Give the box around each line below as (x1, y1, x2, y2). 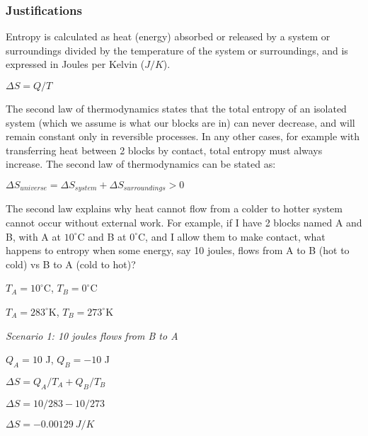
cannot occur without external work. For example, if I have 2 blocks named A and (6, 215, 362, 230)
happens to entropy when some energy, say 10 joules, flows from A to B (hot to (6, 243, 350, 258)
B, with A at (6, 229, 61, 243)
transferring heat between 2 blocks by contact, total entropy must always (6, 142, 323, 157)
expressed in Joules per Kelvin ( (6, 57, 145, 71)
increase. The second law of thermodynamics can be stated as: (6, 156, 276, 171)
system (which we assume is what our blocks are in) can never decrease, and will (6, 115, 355, 130)
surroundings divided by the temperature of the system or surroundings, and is (6, 42, 348, 57)
